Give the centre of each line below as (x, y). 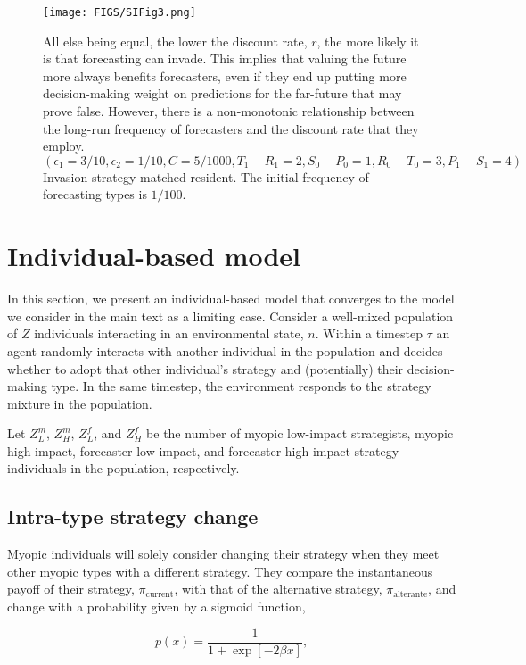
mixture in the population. (80, 403)
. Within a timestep (369, 333)
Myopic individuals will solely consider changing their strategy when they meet (223, 554)
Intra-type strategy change (133, 516)
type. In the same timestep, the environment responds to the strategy (241, 386)
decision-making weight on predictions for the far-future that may (222, 93)
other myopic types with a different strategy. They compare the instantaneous (220, 571)
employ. (64, 146)
